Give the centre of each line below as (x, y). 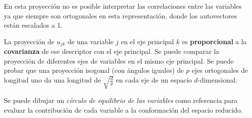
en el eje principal (147, 41)
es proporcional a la (214, 41)
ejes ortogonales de (220, 70)
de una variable (91, 41)
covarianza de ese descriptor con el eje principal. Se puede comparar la (112, 51)
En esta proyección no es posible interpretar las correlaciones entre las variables (123, 6)
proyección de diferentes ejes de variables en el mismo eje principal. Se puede (119, 60)
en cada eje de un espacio (154, 80)
